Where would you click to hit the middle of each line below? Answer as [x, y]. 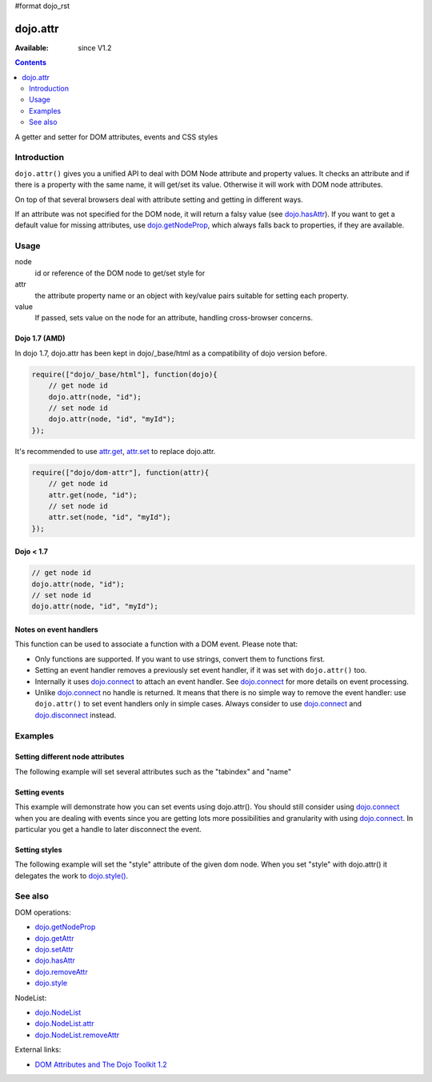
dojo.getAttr [54, 938]
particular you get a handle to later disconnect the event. [108, 829]
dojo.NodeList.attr [65, 1024]
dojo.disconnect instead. [76, 715]
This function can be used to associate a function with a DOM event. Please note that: [156, 644]
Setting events [40, 792]
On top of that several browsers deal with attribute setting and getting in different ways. [159, 199]
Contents [31, 62]
